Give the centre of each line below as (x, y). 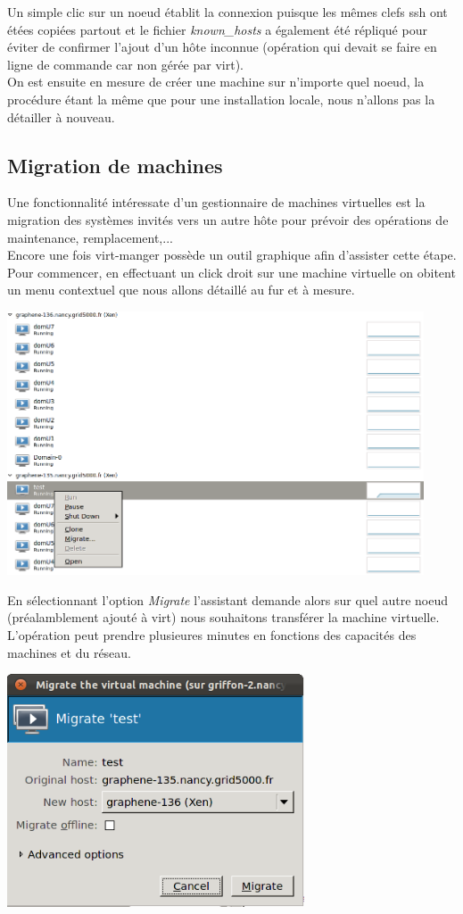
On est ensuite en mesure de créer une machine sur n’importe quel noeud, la (216, 82)
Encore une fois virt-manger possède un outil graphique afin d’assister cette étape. (232, 255)
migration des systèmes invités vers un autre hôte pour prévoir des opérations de (228, 219)
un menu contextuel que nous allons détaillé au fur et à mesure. (181, 290)
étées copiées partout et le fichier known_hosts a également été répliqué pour (217, 29)
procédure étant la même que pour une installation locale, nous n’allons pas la (221, 99)
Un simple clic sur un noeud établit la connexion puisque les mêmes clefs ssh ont (227, 12)
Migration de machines (115, 165)
